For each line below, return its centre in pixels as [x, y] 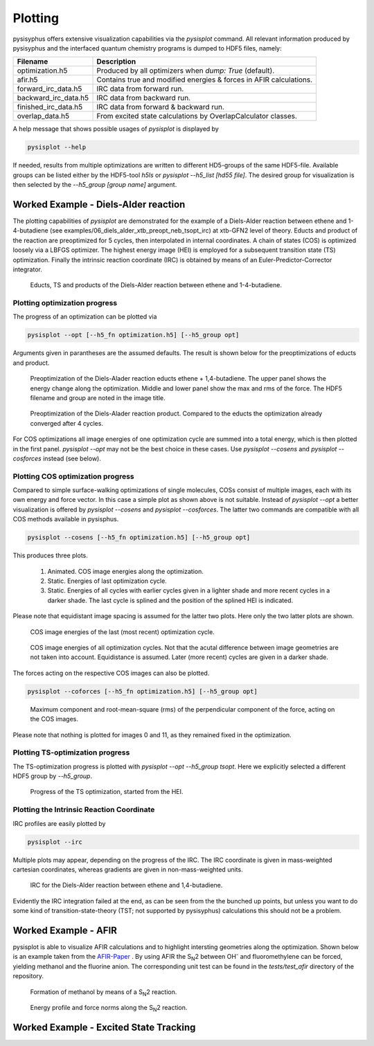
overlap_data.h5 [43, 116]
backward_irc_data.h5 [53, 98]
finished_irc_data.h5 [50, 107]
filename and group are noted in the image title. [98, 398]
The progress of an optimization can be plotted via [85, 317]
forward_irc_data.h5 [50, 89]
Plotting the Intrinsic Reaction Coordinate [84, 810]
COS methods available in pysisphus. [66, 519]
